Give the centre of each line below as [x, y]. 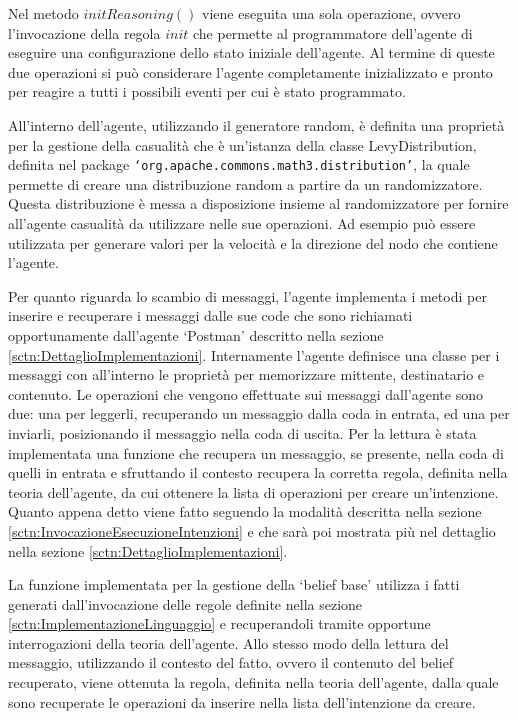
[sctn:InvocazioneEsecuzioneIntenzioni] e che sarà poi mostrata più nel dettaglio [252, 530]
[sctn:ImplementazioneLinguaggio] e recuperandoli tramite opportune [219, 623]
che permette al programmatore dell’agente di [332, 32]
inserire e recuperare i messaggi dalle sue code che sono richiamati [210, 315]
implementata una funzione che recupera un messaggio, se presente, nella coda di [256, 452]
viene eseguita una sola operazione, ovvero [331, 13]
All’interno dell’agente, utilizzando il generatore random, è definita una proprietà [256, 124]
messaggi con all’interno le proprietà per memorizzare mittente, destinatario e [246, 374]
